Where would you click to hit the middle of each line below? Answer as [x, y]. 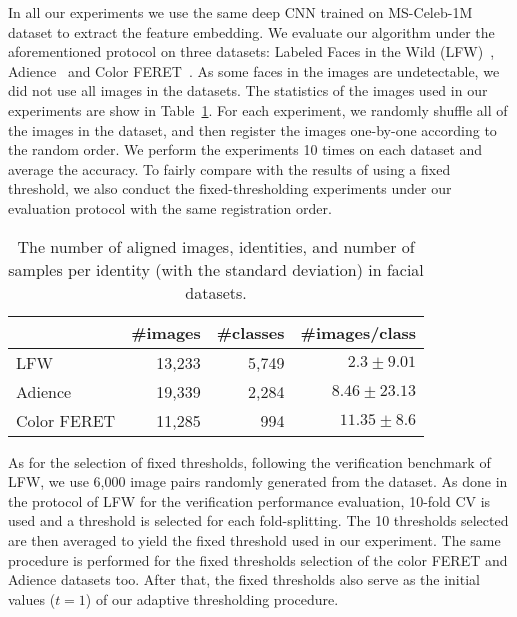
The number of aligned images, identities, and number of [216, 246]
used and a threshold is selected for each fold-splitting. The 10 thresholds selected [258, 520]
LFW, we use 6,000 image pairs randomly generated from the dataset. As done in [258, 481]
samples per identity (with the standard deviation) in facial [216, 269]
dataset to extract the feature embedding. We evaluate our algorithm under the [251, 31]
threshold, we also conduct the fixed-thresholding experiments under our [230, 188]
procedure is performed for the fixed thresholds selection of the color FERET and [258, 559]
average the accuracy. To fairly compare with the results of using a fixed [229, 168]
